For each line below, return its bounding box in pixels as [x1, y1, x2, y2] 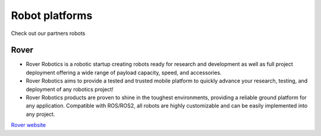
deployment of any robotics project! [26, 86, 114, 93]
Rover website [11, 122, 46, 129]
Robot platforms [11, 9, 93, 22]
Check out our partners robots [11, 30, 86, 37]
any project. [26, 110, 55, 118]
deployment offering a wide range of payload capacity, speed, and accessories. [26, 69, 222, 76]
